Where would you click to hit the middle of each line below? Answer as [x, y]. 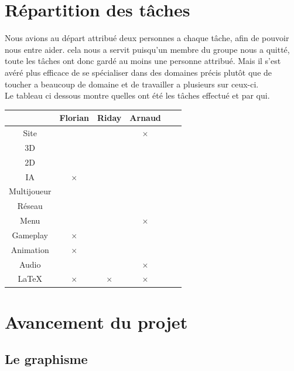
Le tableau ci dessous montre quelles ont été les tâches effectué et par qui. [137, 95]
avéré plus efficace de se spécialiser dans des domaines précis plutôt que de [139, 72]
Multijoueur [30, 191]
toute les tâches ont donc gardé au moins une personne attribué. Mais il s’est [143, 61]
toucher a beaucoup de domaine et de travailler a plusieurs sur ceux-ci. [132, 84]
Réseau [30, 206]
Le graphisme [46, 359]
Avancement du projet [96, 321]
